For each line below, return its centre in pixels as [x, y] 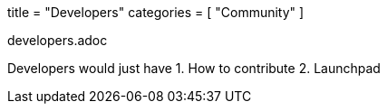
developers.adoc [58, 40]
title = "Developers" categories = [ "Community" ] [156, 12]
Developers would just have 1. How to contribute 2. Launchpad [194, 68]
